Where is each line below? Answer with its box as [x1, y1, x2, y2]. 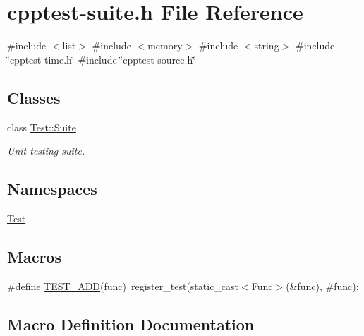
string [254, 38, 279, 53]
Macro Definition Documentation [7, 313, 255, 335]
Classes [7, 86, 61, 108]
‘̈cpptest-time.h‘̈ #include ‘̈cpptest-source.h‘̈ [7, 52, 196, 66]
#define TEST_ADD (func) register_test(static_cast [7, 278, 239, 293]
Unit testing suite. [7, 143, 85, 158]
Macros [7, 245, 61, 267]
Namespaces [7, 178, 97, 200]
